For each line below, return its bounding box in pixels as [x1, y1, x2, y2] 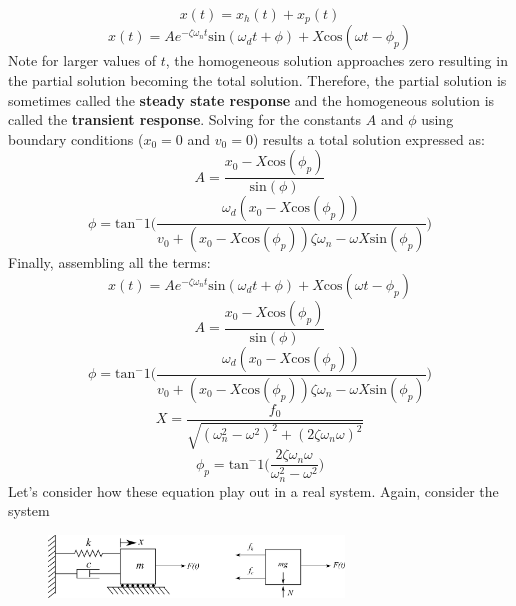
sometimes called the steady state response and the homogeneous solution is [8, 89, 495, 110]
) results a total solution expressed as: [252, 128, 485, 149]
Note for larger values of [8, 50, 156, 71]
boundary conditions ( [8, 128, 144, 149]
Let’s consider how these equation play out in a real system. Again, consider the [8, 480, 499, 501]
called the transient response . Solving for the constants [8, 109, 362, 130]
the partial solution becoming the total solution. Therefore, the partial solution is [8, 70, 507, 91]
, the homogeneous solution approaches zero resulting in [165, 50, 508, 71]
